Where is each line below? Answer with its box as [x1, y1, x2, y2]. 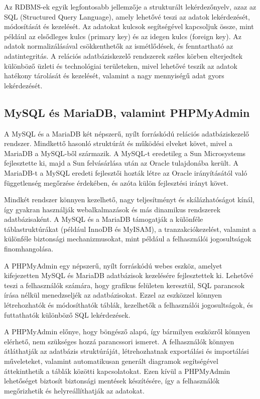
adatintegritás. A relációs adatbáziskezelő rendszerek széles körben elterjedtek [4, 50, 243, 61]
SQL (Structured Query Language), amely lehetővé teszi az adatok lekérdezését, [4, 11, 250, 22]
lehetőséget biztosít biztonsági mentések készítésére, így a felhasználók [4, 375, 220, 386]
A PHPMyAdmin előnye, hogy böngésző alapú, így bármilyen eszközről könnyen [4, 326, 250, 337]
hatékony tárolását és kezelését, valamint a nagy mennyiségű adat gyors [4, 70, 224, 81]
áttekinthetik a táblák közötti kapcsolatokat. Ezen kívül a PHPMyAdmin [4, 365, 230, 376]
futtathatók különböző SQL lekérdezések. [4, 309, 131, 320]
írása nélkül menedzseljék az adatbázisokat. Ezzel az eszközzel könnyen [4, 290, 222, 300]
